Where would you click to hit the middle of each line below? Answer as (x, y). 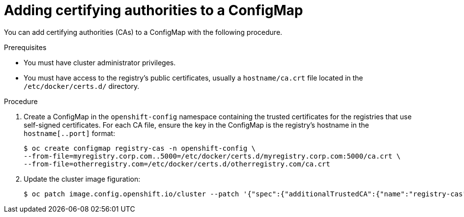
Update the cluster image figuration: (82, 179)
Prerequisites (25, 47)
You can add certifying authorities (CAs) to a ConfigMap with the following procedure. (143, 32)
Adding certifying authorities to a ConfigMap (154, 10)
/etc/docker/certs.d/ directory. (82, 86)
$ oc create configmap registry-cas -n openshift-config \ (140, 148)
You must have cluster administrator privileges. (100, 62)
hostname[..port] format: (70, 133)
